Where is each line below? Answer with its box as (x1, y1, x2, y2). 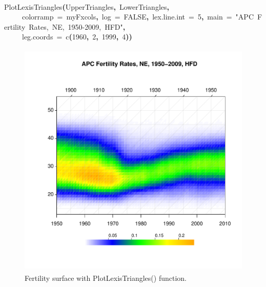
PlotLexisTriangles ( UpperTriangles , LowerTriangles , (4, 1, 169, 12)
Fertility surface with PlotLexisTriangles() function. (25, 272, 187, 283)
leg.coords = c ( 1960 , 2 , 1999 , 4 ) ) (22, 31, 132, 42)
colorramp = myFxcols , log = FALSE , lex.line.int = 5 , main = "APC (22, 11, 254, 22)
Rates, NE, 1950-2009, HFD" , (29, 21, 126, 32)
